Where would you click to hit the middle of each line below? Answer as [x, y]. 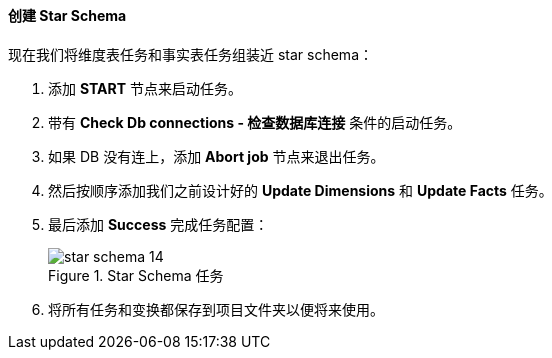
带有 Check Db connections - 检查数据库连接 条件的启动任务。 [255, 122]
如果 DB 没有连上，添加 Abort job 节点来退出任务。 [216, 156]
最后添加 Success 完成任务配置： [158, 224]
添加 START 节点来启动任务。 [145, 88]
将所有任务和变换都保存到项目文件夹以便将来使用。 [216, 309]
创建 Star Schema [67, 15]
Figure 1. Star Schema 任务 [136, 275]
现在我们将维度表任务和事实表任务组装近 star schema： [190, 54]
